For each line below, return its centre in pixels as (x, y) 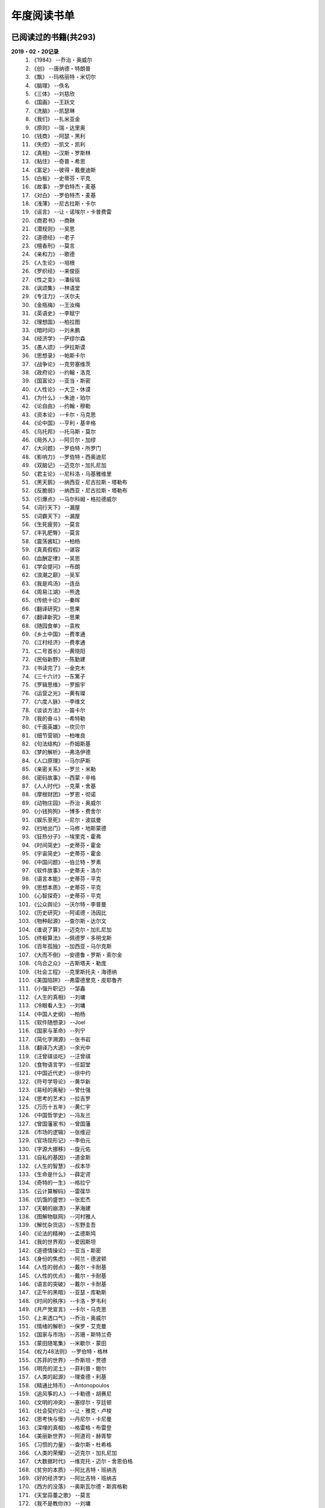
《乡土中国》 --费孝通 (58, 634)
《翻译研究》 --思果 (56, 609)
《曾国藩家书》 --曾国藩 (61, 1123)
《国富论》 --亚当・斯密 (61, 381)
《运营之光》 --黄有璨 (58, 693)
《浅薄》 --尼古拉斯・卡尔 (64, 204)
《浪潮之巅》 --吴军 (56, 575)
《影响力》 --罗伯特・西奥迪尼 (69, 457)
